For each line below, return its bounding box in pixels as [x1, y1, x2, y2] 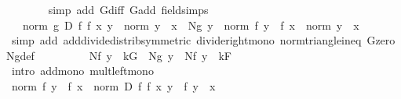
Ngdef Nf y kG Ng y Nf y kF [6, 47, 231, 63]
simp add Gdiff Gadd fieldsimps [48, 2, 209, 17]
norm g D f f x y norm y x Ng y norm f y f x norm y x [22, 16, 359, 33]
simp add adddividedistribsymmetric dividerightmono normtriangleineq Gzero [11, 32, 396, 48]
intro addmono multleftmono [11, 62, 154, 79]
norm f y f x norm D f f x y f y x [11, 77, 216, 94]
